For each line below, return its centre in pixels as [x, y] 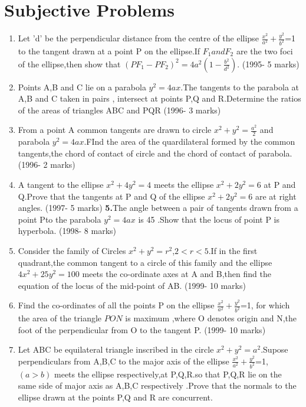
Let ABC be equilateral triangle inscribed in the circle [116, 349]
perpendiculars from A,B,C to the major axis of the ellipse [124, 361]
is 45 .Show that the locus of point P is [209, 219]
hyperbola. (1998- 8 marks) [67, 231]
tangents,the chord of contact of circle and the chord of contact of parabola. [155, 153]
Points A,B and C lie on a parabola [82, 87]
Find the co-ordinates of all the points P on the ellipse [116, 305]
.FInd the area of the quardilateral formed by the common [190, 141]
